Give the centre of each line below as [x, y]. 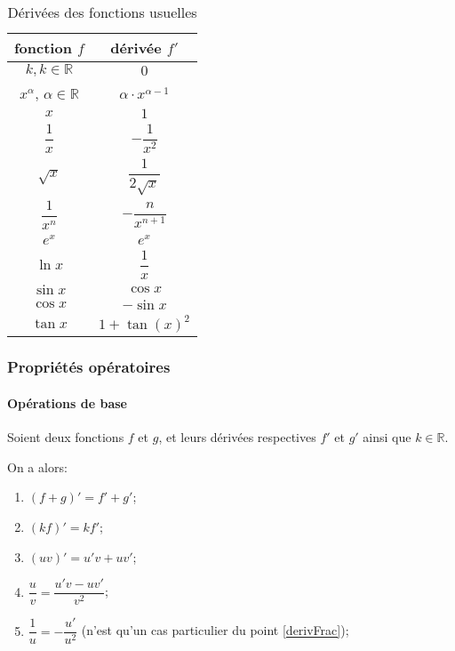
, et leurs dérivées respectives [237, 437]
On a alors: [37, 466]
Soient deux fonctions [66, 437]
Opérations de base [67, 403]
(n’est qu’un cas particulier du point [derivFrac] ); [215, 630]
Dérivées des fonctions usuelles [102, 12]
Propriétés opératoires [89, 367]
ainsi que [387, 437]
